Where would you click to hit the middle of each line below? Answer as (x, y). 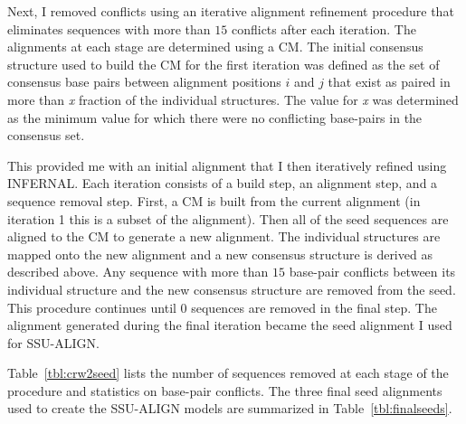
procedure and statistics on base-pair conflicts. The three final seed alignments (225, 390)
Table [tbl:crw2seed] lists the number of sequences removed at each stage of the (228, 373)
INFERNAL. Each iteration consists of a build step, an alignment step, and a (223, 183)
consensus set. (46, 135)
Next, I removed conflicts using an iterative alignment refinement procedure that (231, 11)
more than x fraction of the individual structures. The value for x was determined (233, 99)
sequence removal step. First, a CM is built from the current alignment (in (214, 200)
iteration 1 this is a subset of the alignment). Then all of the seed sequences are (228, 218)
